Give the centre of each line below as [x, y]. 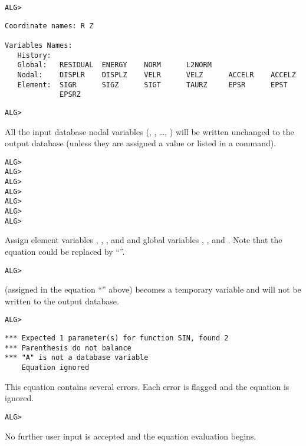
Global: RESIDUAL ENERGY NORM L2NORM [114, 65]
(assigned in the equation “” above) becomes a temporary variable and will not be [153, 289]
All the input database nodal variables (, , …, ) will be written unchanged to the [149, 131]
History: [34, 55]
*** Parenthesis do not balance [68, 348]
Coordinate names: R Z [49, 26]
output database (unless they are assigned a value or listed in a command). [141, 143]
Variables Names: [39, 45]
